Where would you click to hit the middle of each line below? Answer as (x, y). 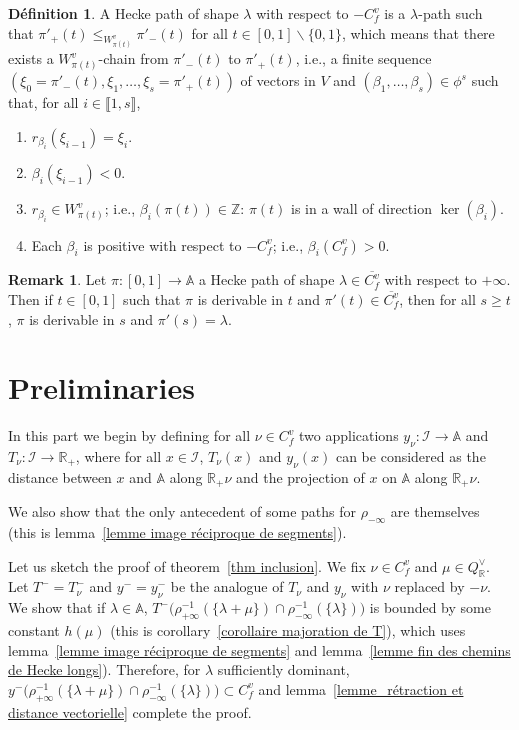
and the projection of (300, 476)
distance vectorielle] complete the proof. (130, 711)
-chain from (133, 58)
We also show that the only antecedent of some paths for (182, 511)
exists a (31, 58)
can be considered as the (410, 456)
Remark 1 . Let (57, 279)
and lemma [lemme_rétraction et (361, 688)
